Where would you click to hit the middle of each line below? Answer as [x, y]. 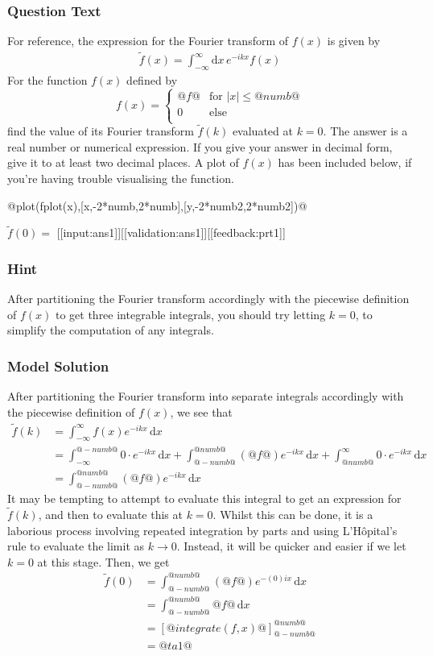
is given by [354, 41]
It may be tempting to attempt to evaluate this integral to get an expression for [204, 498]
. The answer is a [365, 131]
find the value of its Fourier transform [101, 131]
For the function [47, 79]
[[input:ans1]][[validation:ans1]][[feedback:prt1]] [171, 233]
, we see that [201, 411]
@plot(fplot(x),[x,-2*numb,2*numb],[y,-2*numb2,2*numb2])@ [157, 205]
